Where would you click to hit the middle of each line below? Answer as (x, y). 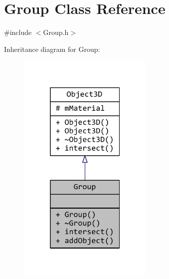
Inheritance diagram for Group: (52, 49)
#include (18, 32)
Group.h (56, 32)
